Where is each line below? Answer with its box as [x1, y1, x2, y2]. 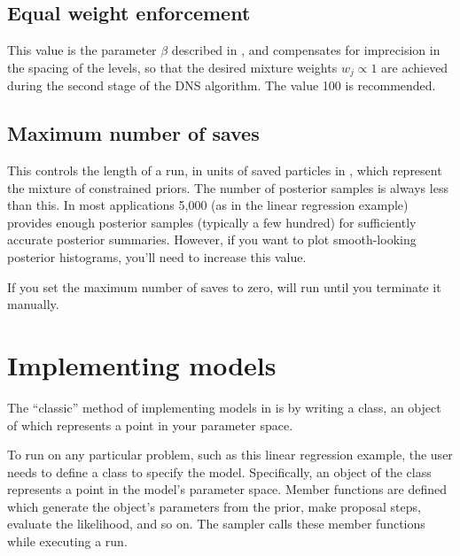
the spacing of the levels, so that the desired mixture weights [7, 58, 338, 76]
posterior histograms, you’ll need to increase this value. [7, 248, 307, 266]
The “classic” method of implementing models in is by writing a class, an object [7, 398, 441, 416]
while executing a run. [7, 532, 128, 551]
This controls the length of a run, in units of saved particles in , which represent [7, 161, 442, 180]
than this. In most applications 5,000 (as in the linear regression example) [7, 196, 409, 214]
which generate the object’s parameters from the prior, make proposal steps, [7, 497, 421, 515]
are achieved [381, 58, 448, 76]
